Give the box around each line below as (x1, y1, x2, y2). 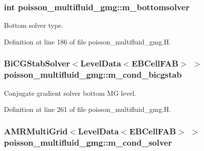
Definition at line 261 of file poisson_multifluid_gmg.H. (4, 104, 171, 114)
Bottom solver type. (4, 20, 63, 30)
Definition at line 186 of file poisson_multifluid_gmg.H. (4, 36, 171, 46)
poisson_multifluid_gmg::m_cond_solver (4, 136, 172, 148)
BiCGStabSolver (4, 57, 70, 69)
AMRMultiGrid (4, 125, 68, 137)
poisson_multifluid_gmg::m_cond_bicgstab (4, 68, 182, 81)
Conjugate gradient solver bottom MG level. (4, 87, 136, 98)
